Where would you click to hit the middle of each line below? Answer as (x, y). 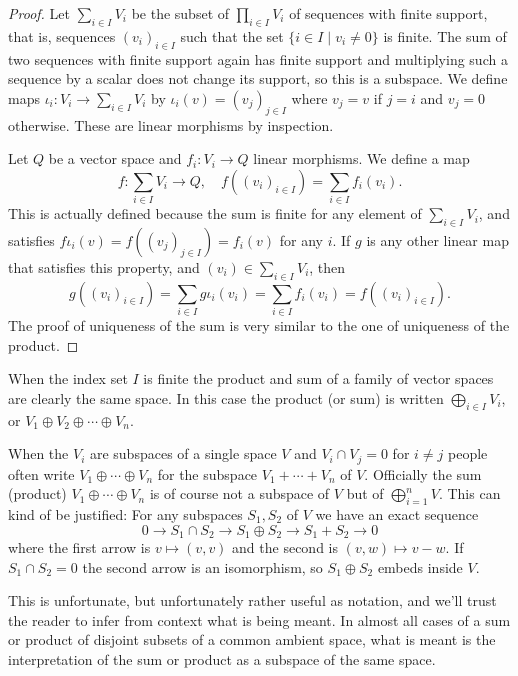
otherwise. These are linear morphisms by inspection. (171, 124)
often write (41, 473)
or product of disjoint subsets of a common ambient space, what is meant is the (252, 639)
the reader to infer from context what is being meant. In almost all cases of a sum (259, 619)
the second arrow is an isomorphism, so (202, 566)
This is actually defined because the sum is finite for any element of (215, 213)
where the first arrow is (79, 547)
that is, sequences (62, 35)
